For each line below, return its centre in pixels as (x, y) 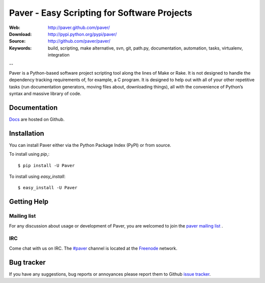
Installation (26, 133)
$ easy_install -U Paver (48, 188)
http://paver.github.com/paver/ (79, 28)
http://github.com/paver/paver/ (79, 41)
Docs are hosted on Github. (37, 119)
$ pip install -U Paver (46, 165)
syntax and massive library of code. (45, 94)
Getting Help (29, 202)
